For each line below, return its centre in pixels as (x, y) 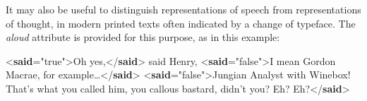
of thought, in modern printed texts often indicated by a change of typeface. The (181, 23)
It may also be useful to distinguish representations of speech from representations (183, 9)
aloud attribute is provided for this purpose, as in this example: (143, 37)
